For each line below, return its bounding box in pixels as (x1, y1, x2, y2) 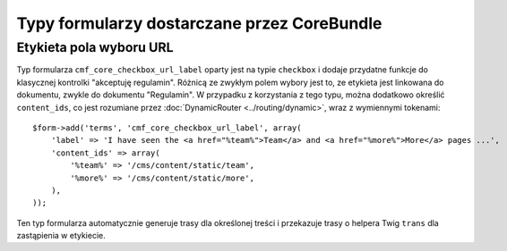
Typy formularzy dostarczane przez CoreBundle (16, 13, 382, 33)
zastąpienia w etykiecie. (16, 230, 107, 241)
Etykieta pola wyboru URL (16, 39, 174, 55)
